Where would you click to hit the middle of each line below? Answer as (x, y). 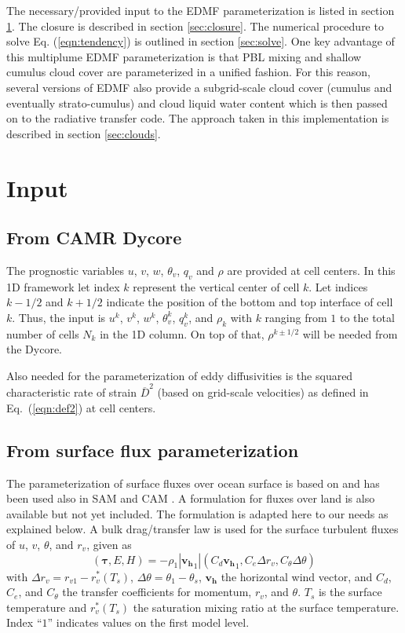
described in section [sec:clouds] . (84, 133)
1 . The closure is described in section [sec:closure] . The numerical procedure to (195, 26)
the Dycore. (35, 349)
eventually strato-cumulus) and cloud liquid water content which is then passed (197, 102)
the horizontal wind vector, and (297, 576)
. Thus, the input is (59, 317)
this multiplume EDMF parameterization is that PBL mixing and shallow (184, 56)
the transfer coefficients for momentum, (157, 592)
